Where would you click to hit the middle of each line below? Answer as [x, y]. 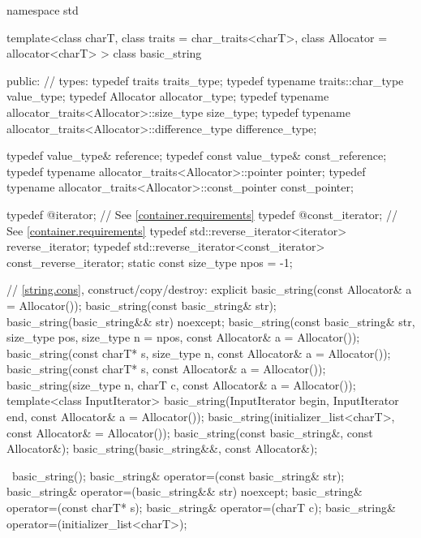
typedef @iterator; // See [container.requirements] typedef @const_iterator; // [202, 214]
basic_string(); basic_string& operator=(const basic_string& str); [178, 475]
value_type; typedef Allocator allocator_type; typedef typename [168, 96]
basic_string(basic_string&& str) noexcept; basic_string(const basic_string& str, [211, 321]
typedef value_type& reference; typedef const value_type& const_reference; [197, 155]
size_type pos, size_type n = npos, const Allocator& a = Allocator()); [183, 337]
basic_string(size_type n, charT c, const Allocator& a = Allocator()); [181, 384]
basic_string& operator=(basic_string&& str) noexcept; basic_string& [185, 491]
